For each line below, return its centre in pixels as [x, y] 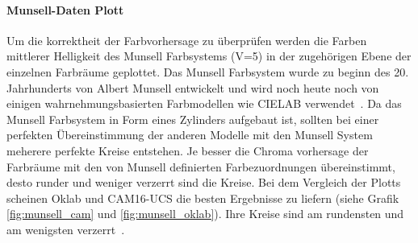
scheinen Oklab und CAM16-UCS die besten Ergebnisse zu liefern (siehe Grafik [203, 198]
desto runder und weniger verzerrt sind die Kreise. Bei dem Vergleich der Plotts [204, 182]
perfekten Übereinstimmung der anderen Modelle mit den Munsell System [190, 135]
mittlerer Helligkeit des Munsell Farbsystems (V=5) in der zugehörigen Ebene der [209, 56]
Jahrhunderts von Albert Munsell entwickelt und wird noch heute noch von [193, 87]
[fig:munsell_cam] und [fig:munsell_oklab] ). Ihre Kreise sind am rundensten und [205, 214]
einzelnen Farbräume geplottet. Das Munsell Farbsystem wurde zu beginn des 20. [208, 71]
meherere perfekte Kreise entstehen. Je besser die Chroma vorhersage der [188, 150]
